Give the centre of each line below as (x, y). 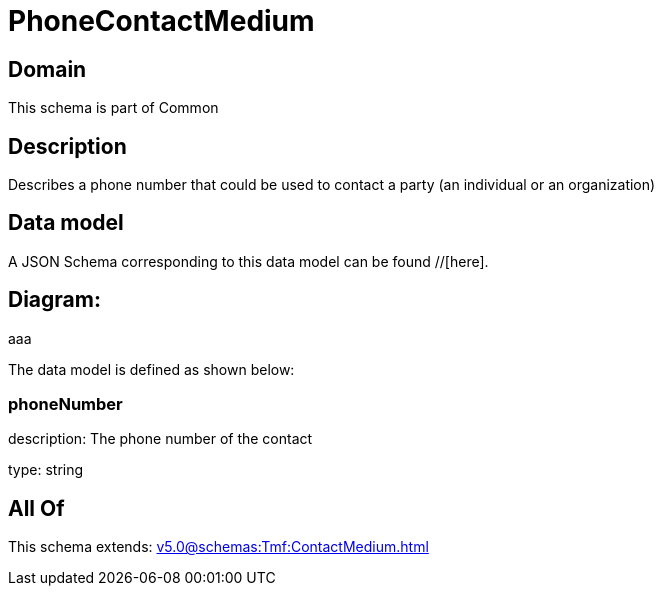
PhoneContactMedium (161, 21)
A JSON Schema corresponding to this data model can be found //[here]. (248, 261)
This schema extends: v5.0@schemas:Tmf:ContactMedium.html (218, 547)
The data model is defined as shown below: (151, 369)
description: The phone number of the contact (160, 439)
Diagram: (54, 300)
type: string (46, 470)
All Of (36, 508)
